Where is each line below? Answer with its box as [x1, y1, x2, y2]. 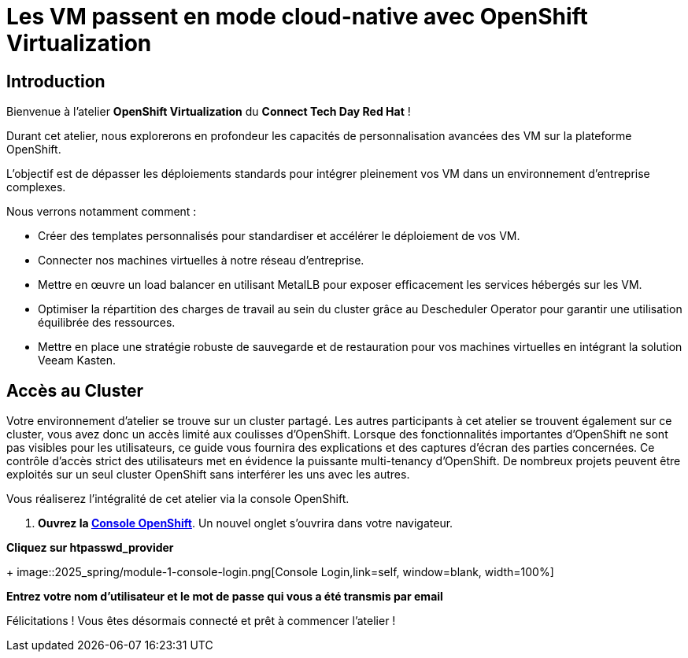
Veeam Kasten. [38, 353, 117, 368]
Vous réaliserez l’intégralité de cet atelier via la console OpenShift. [6, 492, 350, 506]
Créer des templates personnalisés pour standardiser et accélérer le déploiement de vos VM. [38, 229, 520, 243]
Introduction [6, 71, 105, 91]
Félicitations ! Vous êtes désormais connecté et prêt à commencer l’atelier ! [6, 614, 396, 628]
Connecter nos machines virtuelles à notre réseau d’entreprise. [38, 253, 364, 268]
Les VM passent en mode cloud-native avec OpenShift [6, 3, 588, 30]
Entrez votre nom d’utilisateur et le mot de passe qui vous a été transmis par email [6, 590, 443, 604]
